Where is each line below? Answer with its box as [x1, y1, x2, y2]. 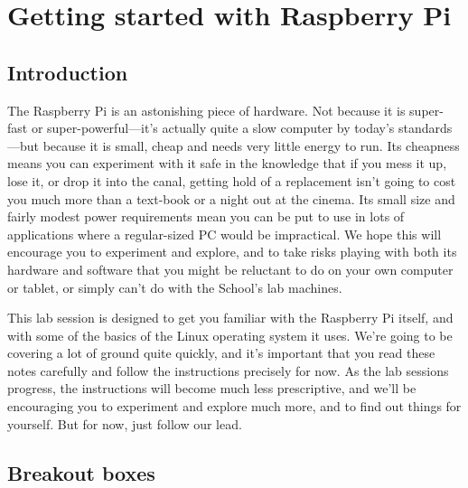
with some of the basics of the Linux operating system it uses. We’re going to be [7, 325, 453, 344]
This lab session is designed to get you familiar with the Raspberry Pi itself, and [7, 308, 454, 327]
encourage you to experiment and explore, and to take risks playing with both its [7, 242, 457, 261]
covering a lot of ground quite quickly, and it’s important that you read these [7, 343, 435, 362]
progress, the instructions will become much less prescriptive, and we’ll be [7, 379, 417, 398]
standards [398, 118, 453, 137]
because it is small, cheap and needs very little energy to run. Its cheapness [42, 136, 460, 155]
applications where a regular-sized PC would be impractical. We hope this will [7, 224, 442, 243]
